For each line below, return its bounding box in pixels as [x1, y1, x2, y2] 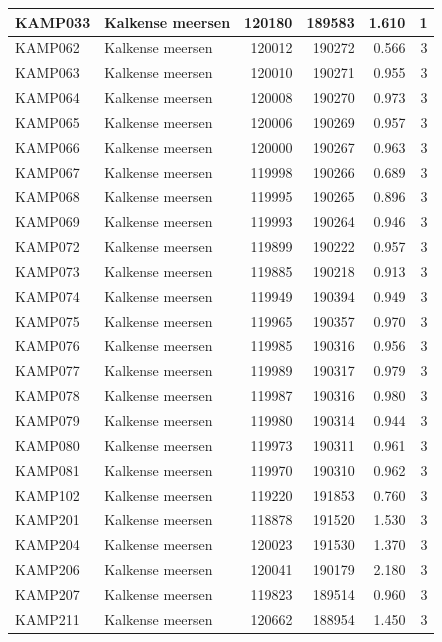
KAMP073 [15, 260, 80, 281]
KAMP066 [15, 136, 80, 157]
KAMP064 [15, 87, 80, 108]
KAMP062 [15, 37, 80, 58]
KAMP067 [15, 161, 80, 182]
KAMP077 [15, 360, 80, 381]
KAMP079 [15, 410, 80, 430]
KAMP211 [15, 608, 80, 629]
